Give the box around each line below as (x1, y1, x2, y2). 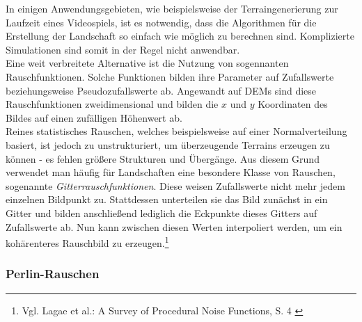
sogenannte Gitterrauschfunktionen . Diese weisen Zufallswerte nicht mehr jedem (6, 178, 345, 193)
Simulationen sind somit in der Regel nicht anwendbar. (6, 42, 240, 56)
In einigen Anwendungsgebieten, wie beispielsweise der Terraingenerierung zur (6, 1, 338, 15)
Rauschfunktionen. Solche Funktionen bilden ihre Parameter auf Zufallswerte (6, 69, 334, 83)
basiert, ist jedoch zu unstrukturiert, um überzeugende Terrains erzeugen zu (6, 137, 330, 152)
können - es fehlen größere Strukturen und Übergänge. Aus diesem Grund (6, 151, 320, 166)
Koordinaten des (258, 97, 328, 111)
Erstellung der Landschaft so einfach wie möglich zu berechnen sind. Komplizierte (6, 29, 354, 43)
